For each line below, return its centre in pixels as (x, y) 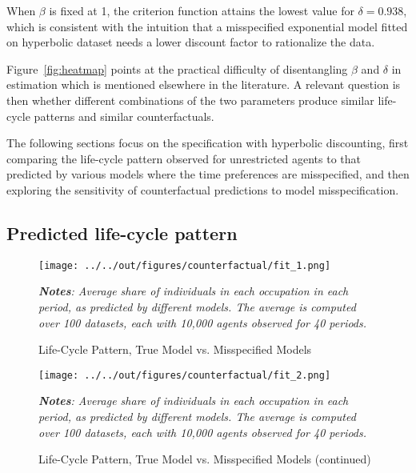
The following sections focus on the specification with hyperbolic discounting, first (208, 143)
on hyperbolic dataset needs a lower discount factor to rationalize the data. (191, 42)
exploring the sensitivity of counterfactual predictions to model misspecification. (203, 189)
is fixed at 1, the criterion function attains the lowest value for (202, 10)
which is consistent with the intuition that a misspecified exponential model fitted (207, 26)
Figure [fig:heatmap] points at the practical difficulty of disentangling (177, 68)
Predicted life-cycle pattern (122, 232)
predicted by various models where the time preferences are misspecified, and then (208, 174)
